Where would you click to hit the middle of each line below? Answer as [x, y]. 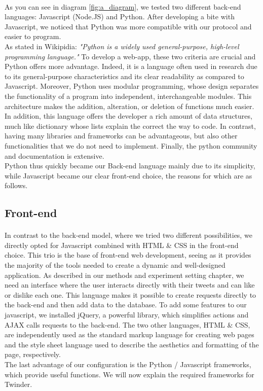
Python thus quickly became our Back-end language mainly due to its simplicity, [130, 166]
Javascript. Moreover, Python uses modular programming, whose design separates [132, 86]
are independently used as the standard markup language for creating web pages [129, 334]
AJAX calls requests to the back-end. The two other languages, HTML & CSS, [127, 324]
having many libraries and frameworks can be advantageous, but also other [121, 136]
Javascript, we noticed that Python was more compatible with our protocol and [128, 26]
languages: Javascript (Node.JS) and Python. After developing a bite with [120, 16]
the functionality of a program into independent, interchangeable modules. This [128, 96]
